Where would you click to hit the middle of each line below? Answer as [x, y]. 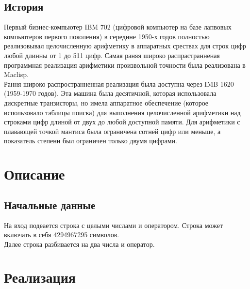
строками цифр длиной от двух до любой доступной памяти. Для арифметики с [122, 122]
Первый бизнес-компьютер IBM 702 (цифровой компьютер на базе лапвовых [118, 27]
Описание [34, 174]
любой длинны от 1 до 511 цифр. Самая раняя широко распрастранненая [112, 55]
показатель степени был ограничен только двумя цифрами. [91, 141]
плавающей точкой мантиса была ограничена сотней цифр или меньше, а [112, 131]
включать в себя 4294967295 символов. [62, 235]
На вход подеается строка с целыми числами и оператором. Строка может [114, 225]
